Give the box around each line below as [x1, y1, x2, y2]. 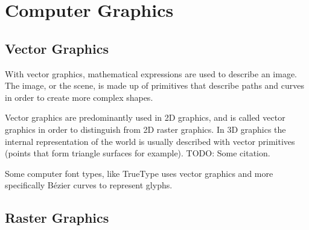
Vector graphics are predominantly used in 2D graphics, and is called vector [5, 111, 285, 124]
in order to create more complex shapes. [5, 91, 153, 103]
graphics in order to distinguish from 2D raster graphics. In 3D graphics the [5, 123, 286, 135]
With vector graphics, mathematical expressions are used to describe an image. [5, 67, 298, 80]
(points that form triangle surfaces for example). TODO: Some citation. [5, 147, 270, 159]
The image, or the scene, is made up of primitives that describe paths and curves [5, 79, 305, 92]
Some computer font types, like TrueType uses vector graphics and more [5, 167, 273, 179]
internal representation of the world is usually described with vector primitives [5, 135, 295, 147]
